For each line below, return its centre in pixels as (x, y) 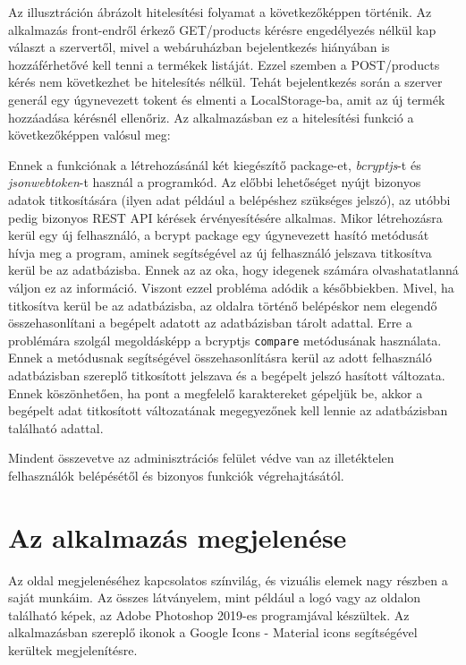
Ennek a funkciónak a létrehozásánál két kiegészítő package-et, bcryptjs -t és (215, 164)
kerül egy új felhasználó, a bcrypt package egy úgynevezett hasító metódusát (219, 235)
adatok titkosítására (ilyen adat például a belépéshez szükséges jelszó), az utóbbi (229, 199)
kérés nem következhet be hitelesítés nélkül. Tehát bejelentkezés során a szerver (225, 82)
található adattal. (56, 427)
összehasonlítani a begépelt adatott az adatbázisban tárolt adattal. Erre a (210, 323)
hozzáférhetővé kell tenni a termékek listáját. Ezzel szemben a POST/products (224, 64)
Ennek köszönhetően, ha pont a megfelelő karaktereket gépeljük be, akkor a (216, 392)
